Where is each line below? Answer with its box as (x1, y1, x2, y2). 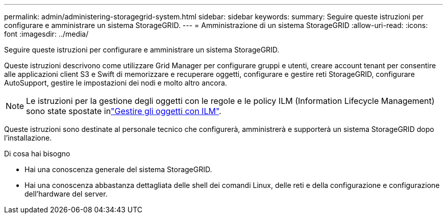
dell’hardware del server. (24, 189, 108, 198)
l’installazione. (4, 133, 52, 142)
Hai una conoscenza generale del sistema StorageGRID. (24, 165, 212, 174)
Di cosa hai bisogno (4, 149, 70, 158)
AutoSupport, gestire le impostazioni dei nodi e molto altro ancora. (4, 78, 227, 87)
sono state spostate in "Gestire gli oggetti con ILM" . (26, 106, 221, 116)
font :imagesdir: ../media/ (4, 30, 89, 38)
